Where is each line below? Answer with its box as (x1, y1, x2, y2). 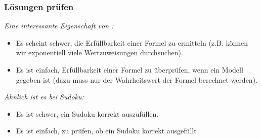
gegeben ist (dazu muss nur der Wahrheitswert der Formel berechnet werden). (16, 74, 257, 85)
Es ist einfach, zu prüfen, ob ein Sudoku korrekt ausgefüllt (16, 125, 197, 136)
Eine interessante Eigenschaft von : (4, 20, 114, 31)
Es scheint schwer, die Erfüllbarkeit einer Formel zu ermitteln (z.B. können (16, 37, 248, 48)
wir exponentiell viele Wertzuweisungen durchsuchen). (16, 47, 183, 58)
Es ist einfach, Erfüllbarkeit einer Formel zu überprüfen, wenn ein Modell (16, 64, 243, 75)
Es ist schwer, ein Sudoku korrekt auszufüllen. (16, 108, 159, 119)
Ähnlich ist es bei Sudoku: (4, 91, 84, 102)
